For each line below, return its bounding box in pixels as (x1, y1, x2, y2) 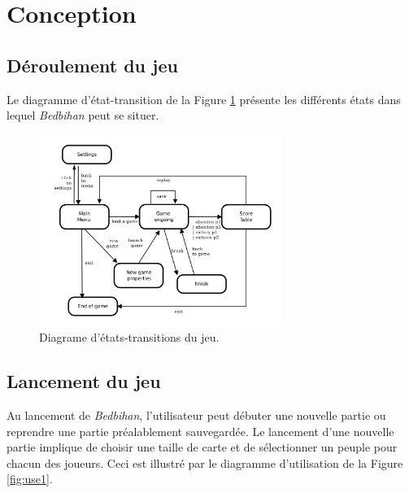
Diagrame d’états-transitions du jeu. (39, 329, 220, 346)
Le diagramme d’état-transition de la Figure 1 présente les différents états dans (7, 90, 401, 107)
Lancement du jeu (7, 369, 161, 394)
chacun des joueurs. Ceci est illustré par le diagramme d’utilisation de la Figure (7, 454, 403, 471)
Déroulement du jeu (7, 52, 178, 77)
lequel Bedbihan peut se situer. (7, 107, 159, 124)
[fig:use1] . (7, 470, 53, 487)
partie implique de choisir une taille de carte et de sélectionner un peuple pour (7, 438, 398, 456)
